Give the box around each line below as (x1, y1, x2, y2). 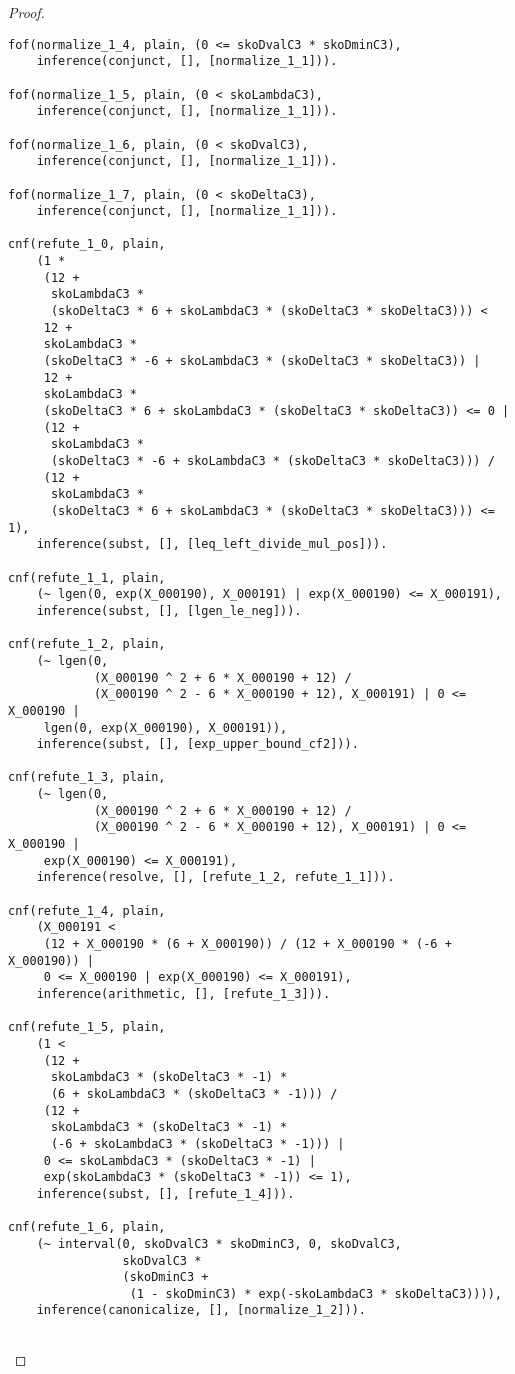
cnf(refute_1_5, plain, (8, 1020, 166, 1035)
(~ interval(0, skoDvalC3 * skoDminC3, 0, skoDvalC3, (36, 1236, 402, 1251)
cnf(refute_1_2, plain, (8, 637, 166, 652)
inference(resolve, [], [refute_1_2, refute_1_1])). (36, 870, 395, 885)
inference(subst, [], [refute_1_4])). (36, 1186, 295, 1201)
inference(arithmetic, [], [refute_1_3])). (36, 987, 331, 1001)
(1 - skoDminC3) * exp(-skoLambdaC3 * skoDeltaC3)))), (129, 1286, 502, 1301)
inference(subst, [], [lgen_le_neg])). (36, 603, 302, 618)
